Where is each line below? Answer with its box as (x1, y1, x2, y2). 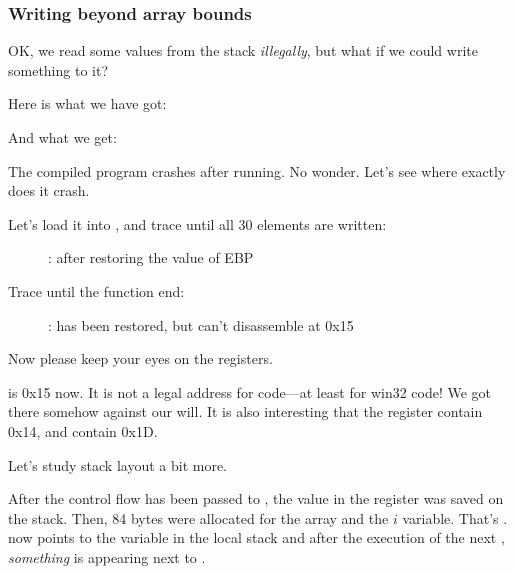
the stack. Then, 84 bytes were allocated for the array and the (8, 507, 389, 528)
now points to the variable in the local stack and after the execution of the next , (8, 527, 505, 548)
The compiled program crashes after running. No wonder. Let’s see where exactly (8, 160, 506, 181)
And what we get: (8, 127, 117, 147)
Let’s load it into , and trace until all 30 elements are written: (8, 213, 387, 234)
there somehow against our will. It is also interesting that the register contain (8, 401, 483, 422)
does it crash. (8, 180, 90, 201)
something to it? (8, 59, 109, 80)
